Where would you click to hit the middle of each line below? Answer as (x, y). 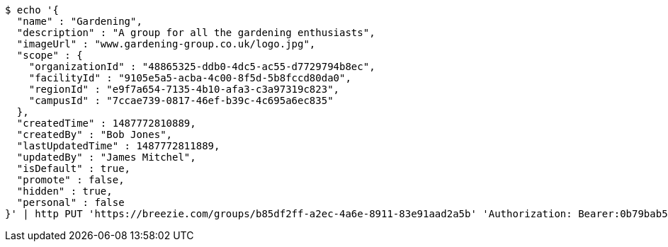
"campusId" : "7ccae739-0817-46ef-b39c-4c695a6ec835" (181, 100)
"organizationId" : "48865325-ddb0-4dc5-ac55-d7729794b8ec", (202, 67)
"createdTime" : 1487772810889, (106, 123)
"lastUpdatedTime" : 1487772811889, (118, 146)
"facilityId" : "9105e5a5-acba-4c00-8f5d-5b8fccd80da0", (190, 78)
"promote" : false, (70, 180)
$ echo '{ (32, 10)
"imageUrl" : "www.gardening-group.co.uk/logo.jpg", (166, 44)
